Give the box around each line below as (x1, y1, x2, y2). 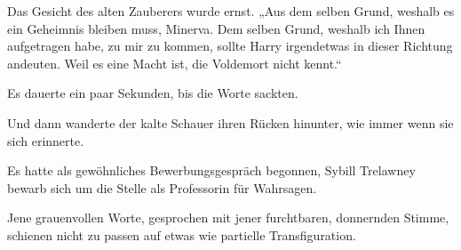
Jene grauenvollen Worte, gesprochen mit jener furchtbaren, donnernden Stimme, (7, 208, 449, 227)
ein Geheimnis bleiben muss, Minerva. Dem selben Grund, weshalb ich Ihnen (7, 19, 425, 37)
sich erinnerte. (7, 131, 84, 149)
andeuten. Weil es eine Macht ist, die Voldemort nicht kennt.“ (7, 53, 342, 72)
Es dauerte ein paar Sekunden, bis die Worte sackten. (7, 84, 298, 102)
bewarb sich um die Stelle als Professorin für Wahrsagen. (7, 178, 317, 197)
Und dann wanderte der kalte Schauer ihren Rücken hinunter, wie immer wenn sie (7, 113, 454, 132)
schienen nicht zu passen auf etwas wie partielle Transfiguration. (7, 225, 356, 244)
